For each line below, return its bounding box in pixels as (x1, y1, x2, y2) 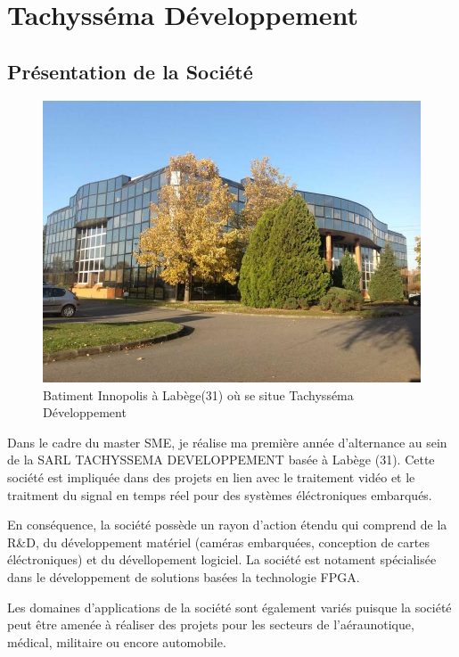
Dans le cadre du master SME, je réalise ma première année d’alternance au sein (7, 432, 447, 451)
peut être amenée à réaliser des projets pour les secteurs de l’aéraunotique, (7, 615, 414, 634)
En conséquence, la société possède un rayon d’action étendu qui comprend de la (7, 515, 447, 534)
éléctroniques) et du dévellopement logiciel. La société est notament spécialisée (7, 550, 437, 569)
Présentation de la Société (7, 57, 253, 85)
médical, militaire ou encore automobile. (7, 632, 226, 651)
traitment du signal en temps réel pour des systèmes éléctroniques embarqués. (7, 485, 432, 504)
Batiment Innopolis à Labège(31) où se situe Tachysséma (43, 385, 354, 404)
